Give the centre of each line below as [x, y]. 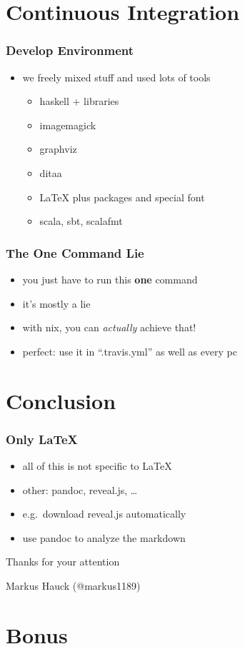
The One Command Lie [75, 252]
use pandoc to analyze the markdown [104, 537]
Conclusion [61, 400]
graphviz [58, 149]
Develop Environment [70, 50]
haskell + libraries [79, 101]
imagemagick [68, 125]
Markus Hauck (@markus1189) [73, 585]
